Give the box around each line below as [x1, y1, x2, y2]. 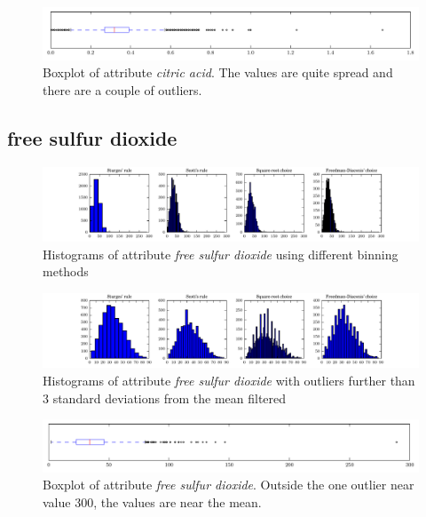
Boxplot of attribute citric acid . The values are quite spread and [43, 63, 393, 82]
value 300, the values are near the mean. [43, 492, 262, 511]
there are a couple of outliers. [43, 80, 202, 99]
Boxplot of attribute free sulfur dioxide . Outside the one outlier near [43, 475, 414, 494]
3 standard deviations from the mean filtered [43, 388, 287, 407]
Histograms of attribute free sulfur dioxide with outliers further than [43, 370, 415, 389]
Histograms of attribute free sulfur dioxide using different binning [43, 244, 398, 263]
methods [43, 262, 89, 281]
